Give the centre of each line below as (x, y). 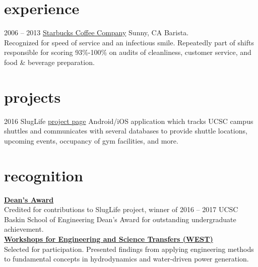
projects (33, 96)
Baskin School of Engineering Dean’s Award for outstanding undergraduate (120, 219)
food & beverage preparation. (49, 62)
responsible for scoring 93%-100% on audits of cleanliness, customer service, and (128, 52)
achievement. (24, 229)
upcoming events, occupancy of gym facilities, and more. (91, 140)
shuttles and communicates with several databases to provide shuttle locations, (126, 131)
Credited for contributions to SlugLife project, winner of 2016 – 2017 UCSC (121, 209)
